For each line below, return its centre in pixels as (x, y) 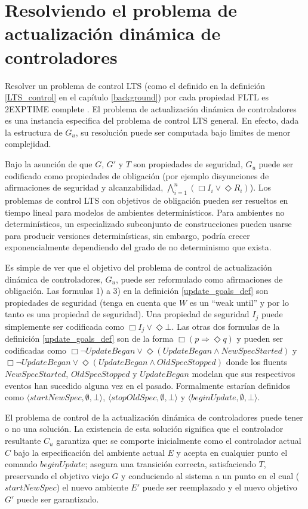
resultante (23, 441)
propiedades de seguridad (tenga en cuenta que (91, 302)
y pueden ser (260, 338)
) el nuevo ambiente (92, 487)
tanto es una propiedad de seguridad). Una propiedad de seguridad (127, 314)
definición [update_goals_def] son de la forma (89, 338)
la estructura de (34, 132)
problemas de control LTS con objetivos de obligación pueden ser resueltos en (147, 200)
